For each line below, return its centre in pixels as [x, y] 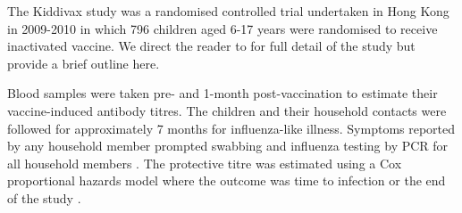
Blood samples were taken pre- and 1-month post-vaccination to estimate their [223, 93]
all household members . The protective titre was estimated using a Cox [205, 163]
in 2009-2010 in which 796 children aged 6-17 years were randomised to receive [223, 28]
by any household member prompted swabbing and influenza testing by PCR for [228, 146]
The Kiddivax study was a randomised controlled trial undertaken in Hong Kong [228, 11]
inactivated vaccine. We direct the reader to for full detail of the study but [211, 46]
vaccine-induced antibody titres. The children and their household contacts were [227, 110]
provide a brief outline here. [84, 63]
